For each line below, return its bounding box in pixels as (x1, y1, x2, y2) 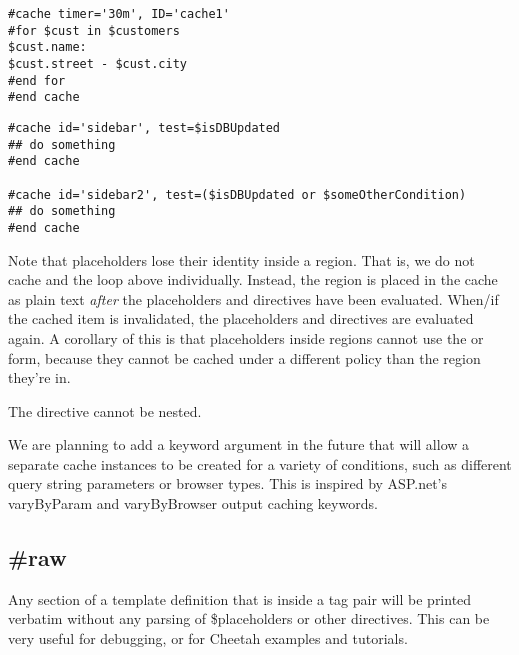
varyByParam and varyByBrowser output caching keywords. (8, 493, 378, 514)
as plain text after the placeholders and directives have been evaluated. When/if (8, 288, 499, 309)
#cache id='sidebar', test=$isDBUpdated (8, 120, 281, 135)
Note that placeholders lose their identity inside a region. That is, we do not (8, 249, 475, 270)
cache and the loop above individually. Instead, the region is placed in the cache (8, 269, 498, 290)
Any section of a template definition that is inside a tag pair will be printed (8, 588, 472, 609)
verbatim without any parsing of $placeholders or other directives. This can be (8, 608, 490, 629)
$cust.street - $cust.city (8, 56, 187, 71)
